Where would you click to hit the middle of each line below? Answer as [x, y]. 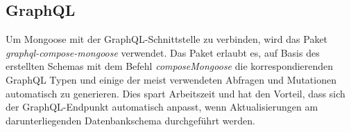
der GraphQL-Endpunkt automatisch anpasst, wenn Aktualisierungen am [162, 107]
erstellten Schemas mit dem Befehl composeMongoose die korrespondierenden [170, 66]
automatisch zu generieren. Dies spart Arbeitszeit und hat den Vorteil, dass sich [175, 93]
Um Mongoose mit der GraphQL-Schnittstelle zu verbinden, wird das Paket [167, 39]
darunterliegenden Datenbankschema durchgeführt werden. [130, 120]
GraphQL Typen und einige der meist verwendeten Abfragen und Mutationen [171, 79]
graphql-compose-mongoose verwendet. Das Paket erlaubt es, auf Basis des [163, 52]
